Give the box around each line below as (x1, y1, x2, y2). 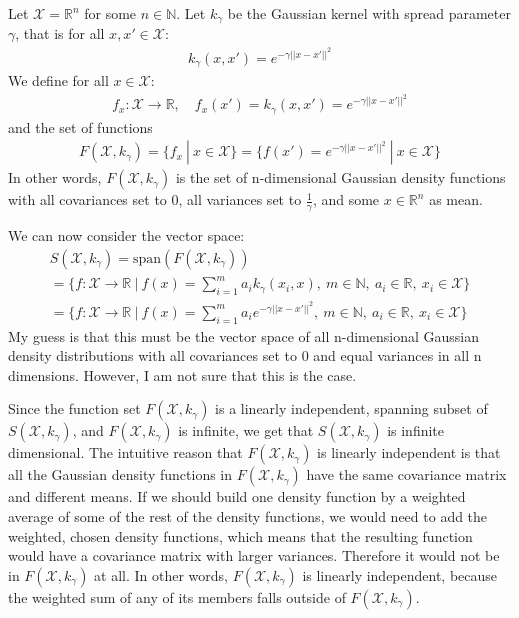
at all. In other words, (94, 564, 229, 585)
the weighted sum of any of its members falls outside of (8, 586, 346, 607)
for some (84, 3, 137, 23)
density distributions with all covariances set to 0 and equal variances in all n (8, 345, 482, 366)
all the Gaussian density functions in (8, 464, 233, 485)
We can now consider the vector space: (8, 225, 245, 246)
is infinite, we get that (178, 420, 314, 441)
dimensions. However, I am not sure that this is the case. (8, 364, 357, 385)
